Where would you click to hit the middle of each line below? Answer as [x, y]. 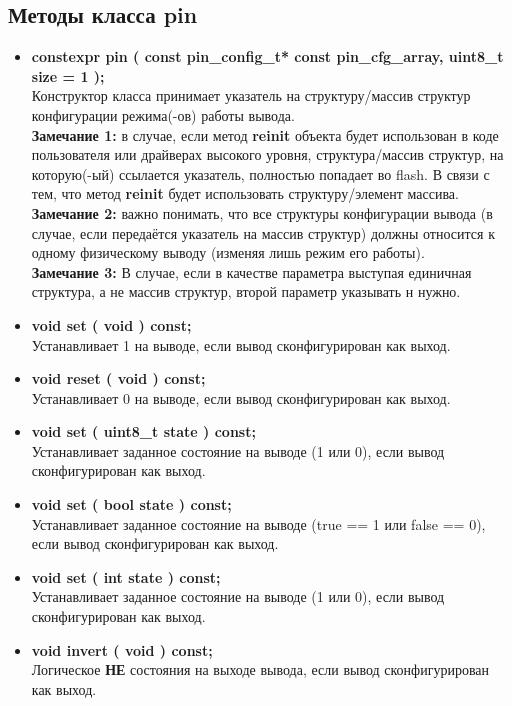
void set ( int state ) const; [126, 576]
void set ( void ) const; [111, 324]
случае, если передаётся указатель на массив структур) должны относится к [263, 232]
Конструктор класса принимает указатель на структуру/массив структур [251, 95]
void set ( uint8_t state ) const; [143, 431]
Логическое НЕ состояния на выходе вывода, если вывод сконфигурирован [260, 669]
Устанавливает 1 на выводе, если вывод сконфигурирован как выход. [241, 344]
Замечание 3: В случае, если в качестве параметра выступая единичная [251, 271]
